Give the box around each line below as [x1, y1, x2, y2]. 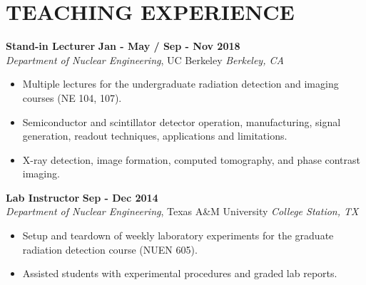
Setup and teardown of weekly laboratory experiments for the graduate [22, 228, 334, 243]
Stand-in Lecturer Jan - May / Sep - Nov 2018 [6, 38, 240, 53]
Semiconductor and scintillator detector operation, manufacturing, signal [22, 114, 341, 129]
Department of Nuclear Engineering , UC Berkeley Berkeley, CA [6, 52, 284, 67]
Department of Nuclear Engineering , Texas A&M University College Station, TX [6, 204, 359, 219]
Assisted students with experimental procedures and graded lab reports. [22, 266, 337, 281]
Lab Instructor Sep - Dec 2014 [6, 190, 158, 204]
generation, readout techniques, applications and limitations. [22, 128, 288, 143]
